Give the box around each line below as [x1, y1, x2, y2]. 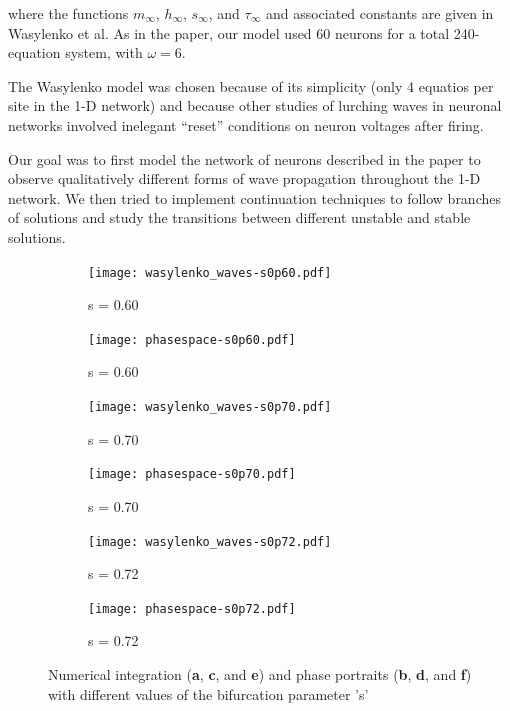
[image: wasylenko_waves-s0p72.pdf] [88, 534, 332, 549]
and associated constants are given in [265, 3, 494, 23]
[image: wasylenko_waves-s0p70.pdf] [88, 400, 332, 415]
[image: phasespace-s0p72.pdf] [88, 601, 296, 616]
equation [8, 42, 61, 63]
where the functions [8, 3, 129, 23]
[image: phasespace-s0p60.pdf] [88, 332, 296, 347]
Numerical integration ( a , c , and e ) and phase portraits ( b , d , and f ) [48, 664, 472, 685]
